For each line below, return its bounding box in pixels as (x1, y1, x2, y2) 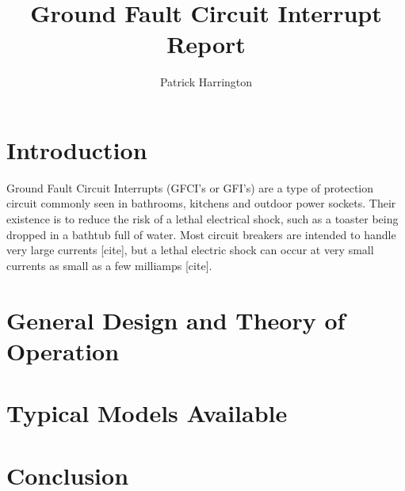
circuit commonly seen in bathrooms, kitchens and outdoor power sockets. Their (6, 195, 396, 211)
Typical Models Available (6, 397, 288, 429)
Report (166, 28, 246, 60)
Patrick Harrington (159, 74, 253, 90)
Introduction (6, 133, 147, 166)
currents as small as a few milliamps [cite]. (6, 257, 212, 273)
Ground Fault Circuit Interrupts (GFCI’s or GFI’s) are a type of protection (6, 179, 374, 196)
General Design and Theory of (6, 303, 346, 336)
